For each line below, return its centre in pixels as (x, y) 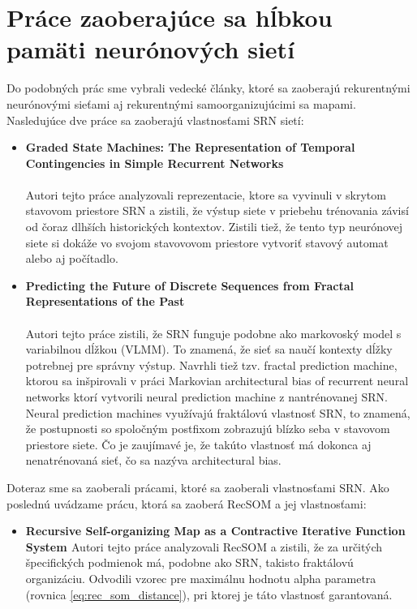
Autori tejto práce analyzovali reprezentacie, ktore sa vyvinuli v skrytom (206, 194)
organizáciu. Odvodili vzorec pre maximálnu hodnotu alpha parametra (201, 578)
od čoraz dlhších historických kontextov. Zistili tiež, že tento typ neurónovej (214, 227)
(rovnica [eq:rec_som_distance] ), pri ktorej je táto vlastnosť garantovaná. (209, 594)
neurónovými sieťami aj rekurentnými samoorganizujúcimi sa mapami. (181, 103)
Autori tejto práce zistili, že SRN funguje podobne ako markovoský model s (213, 333)
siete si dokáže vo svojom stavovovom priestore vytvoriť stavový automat (207, 242)
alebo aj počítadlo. (72, 258)
